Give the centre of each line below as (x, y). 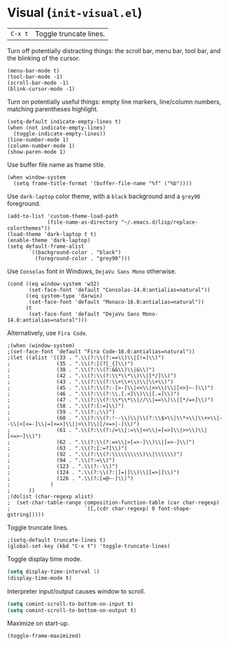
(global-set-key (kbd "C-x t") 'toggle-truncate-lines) (89, 546)
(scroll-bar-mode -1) (38, 83)
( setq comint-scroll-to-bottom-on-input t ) (70, 604)
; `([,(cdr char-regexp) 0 (81, 509)
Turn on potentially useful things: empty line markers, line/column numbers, (114, 101)
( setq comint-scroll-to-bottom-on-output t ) (72, 610)
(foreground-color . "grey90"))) (83, 258)
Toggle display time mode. (45, 559)
